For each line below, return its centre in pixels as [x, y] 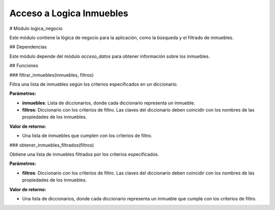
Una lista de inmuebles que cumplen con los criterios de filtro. [87, 136]
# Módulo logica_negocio [36, 28]
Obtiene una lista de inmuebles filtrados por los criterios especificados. [84, 154]
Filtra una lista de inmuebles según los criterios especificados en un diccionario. [94, 84]
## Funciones [24, 65]
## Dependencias [28, 47]
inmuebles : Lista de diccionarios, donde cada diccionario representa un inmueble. [109, 103]
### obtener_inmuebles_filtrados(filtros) [52, 145]
